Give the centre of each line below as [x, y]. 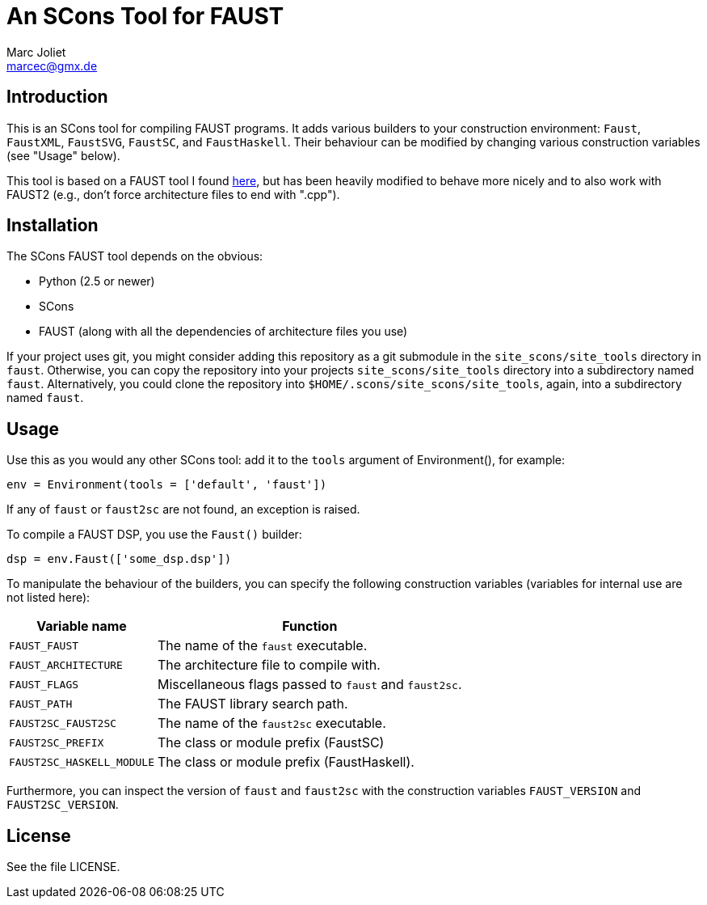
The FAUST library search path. [253, 704]
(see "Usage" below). [63, 155]
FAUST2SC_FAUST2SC [63, 723]
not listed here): [48, 598]
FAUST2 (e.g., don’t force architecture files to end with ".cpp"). [173, 194]
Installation [53, 226]
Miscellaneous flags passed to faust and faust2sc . [310, 685]
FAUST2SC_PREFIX [57, 742]
